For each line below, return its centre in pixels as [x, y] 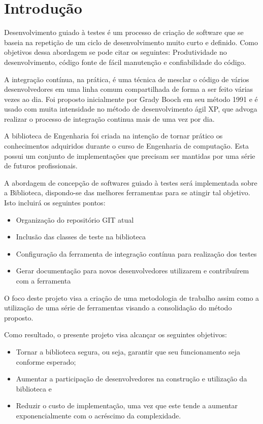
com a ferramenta [43, 280]
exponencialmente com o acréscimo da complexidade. [98, 415]
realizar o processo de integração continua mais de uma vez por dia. [109, 118]
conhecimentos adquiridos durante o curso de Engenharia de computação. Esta [126, 146]
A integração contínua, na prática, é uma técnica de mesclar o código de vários [127, 79]
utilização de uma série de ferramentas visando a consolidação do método [118, 308]
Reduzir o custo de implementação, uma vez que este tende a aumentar [127, 405]
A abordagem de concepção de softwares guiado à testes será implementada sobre [131, 182]
